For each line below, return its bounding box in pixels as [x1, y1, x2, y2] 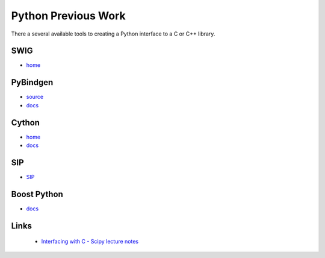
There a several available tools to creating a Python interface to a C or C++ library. [11, 30, 215, 37]
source [26, 93, 44, 101]
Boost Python [11, 189, 63, 199]
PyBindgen [11, 77, 54, 87]
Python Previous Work [11, 9, 126, 22]
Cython [11, 118, 40, 128]
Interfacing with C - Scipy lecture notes [41, 238, 139, 245]
